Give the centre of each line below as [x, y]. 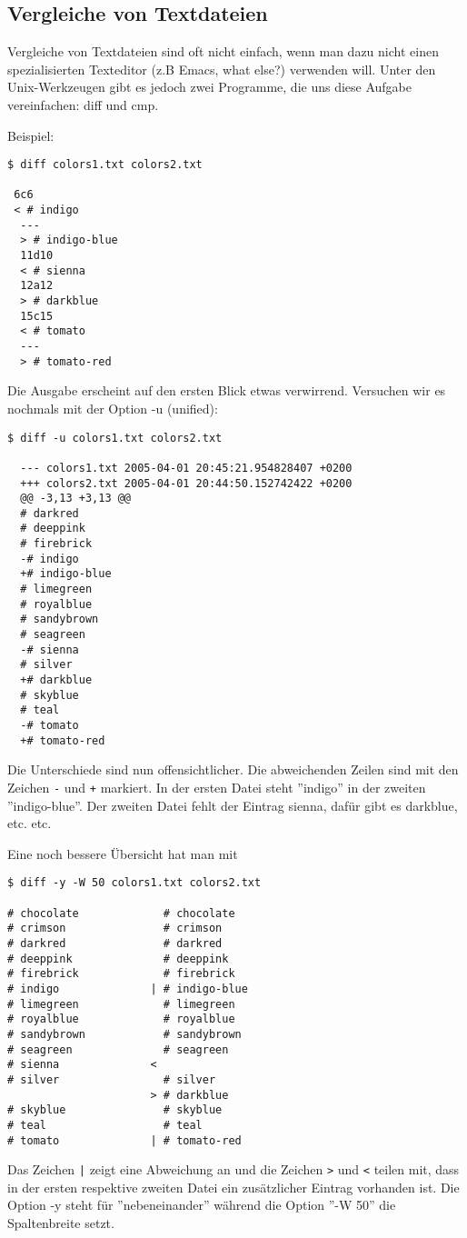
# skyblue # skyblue [115, 1110]
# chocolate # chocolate [121, 913]
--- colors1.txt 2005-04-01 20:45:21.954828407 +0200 [186, 468]
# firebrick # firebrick [121, 974]
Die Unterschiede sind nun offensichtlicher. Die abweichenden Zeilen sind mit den [233, 769]
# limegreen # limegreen [121, 1004]
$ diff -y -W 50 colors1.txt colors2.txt [134, 883]
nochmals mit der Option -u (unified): [113, 408]
